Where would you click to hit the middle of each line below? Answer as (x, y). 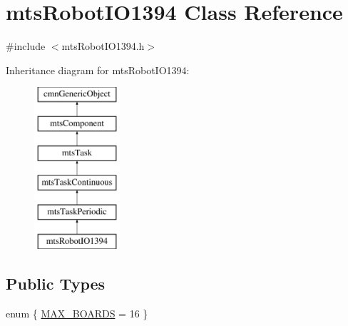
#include (26, 46)
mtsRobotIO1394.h (103, 46)
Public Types (56, 284)
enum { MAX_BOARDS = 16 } (77, 313)
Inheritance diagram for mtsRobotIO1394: (98, 70)
